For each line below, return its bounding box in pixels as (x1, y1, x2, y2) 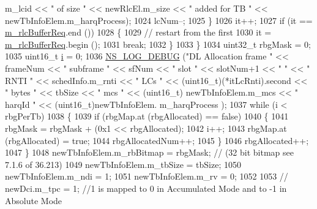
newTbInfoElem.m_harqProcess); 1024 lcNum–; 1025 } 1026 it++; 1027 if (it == (5, 13, 313, 26)
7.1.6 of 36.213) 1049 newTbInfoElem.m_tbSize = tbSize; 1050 (5, 158, 241, 170)
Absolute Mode (5, 194, 62, 207)
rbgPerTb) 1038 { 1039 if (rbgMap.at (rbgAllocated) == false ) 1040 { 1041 (5, 110, 289, 123)
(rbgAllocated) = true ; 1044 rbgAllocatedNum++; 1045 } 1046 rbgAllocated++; (5, 134, 309, 146)
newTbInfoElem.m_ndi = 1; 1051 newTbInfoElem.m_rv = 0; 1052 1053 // (5, 170, 288, 183)
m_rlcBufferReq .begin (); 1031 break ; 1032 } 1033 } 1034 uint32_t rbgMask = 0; (5, 37, 311, 50)
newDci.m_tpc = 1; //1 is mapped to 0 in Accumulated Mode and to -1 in (5, 181, 287, 194)
